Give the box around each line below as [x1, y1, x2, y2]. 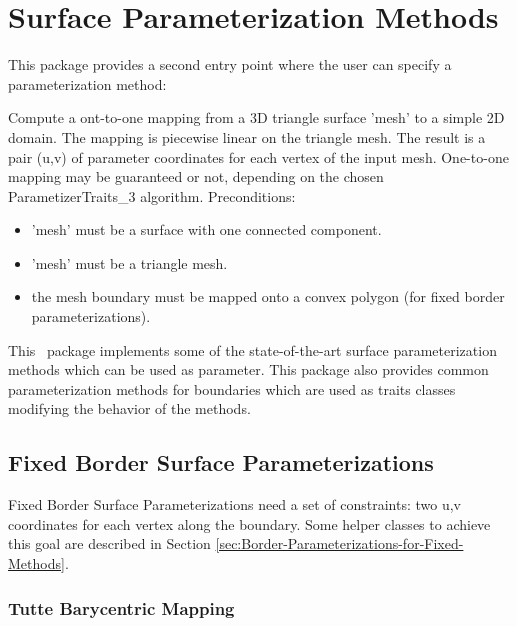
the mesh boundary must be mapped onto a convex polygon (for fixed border [31, 286, 505, 307]
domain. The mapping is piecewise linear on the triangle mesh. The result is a [8, 126, 486, 147]
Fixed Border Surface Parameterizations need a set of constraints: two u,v [8, 494, 461, 515]
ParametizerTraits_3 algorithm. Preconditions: [8, 185, 296, 206]
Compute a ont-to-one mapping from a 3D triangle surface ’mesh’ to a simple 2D [8, 107, 505, 128]
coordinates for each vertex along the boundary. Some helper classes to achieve [8, 513, 491, 534]
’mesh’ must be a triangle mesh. [31, 252, 228, 273]
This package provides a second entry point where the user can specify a [8, 54, 452, 75]
